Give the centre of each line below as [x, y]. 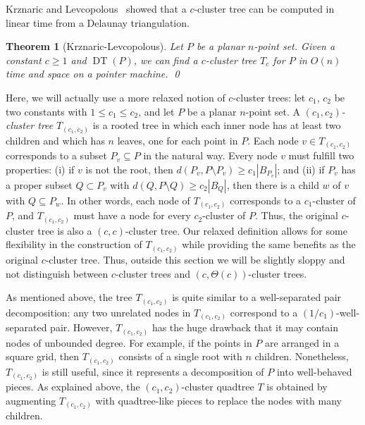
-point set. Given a [295, 46]
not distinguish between [57, 273]
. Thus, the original [296, 215]
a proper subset [39, 184]
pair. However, [81, 327]
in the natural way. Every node [210, 155]
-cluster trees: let [269, 97]
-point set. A [273, 111]
